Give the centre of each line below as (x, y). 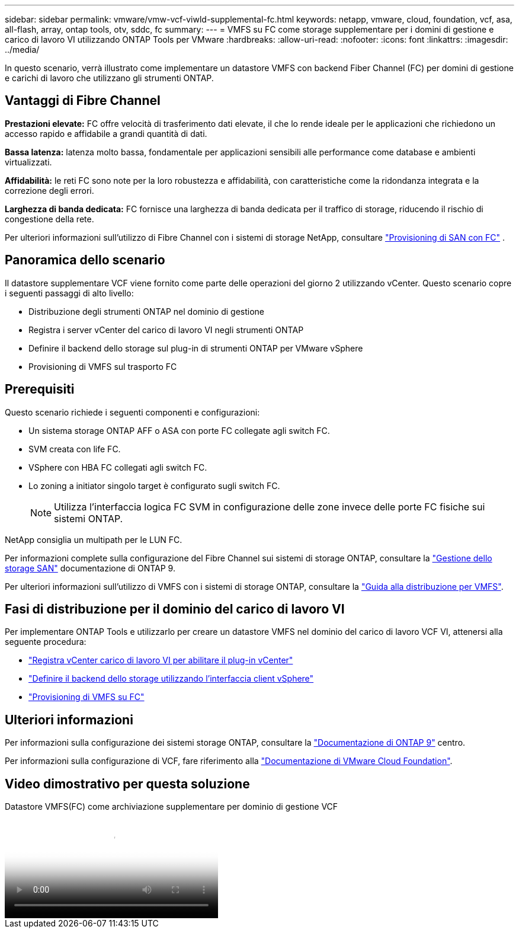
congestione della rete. (49, 219)
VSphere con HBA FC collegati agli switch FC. (118, 467)
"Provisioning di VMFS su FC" (86, 697)
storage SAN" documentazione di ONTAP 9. (90, 568)
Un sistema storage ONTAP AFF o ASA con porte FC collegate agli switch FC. (179, 430)
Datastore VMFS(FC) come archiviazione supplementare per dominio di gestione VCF (172, 807)
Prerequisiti (40, 389)
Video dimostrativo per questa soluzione (127, 784)
